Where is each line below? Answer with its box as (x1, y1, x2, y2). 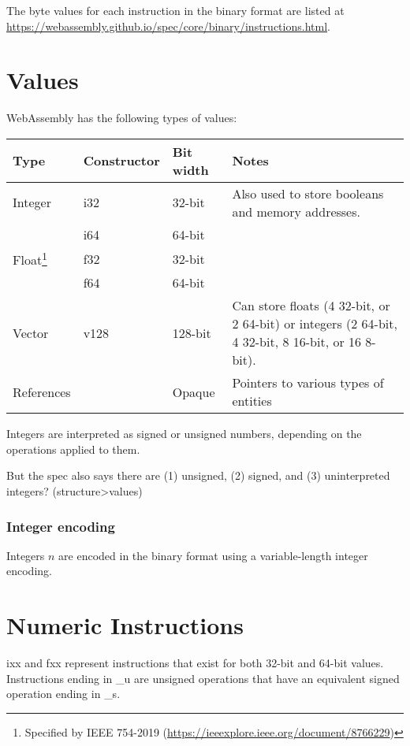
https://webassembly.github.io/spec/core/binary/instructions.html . (6, 17, 330, 34)
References (13, 382, 71, 401)
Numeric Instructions (6, 609, 244, 641)
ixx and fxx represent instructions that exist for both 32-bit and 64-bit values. (6, 655, 384, 671)
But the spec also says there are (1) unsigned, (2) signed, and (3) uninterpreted (6, 467, 390, 484)
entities (232, 392, 272, 410)
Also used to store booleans (232, 184, 384, 202)
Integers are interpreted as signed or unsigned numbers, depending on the (6, 425, 362, 442)
